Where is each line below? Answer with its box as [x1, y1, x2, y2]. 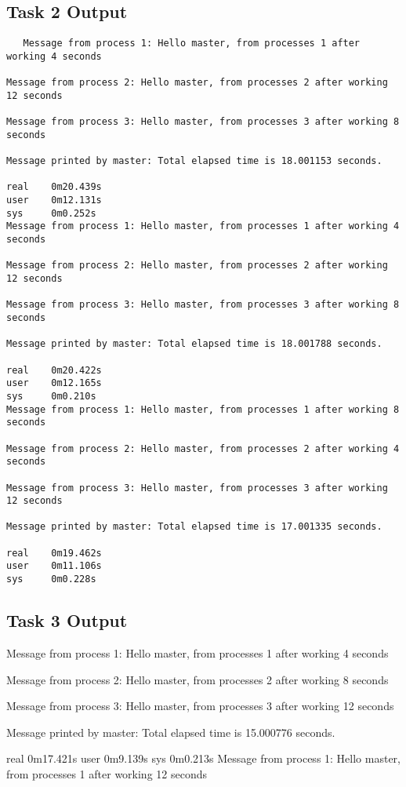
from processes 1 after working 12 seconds [6, 765, 208, 782]
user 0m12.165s [6, 377, 102, 389]
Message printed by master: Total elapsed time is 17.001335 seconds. [6, 521, 382, 533]
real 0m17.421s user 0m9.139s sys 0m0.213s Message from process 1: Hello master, [6, 750, 401, 767]
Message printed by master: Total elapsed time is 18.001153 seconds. [6, 155, 382, 167]
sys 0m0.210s [6, 390, 96, 402]
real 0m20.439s [6, 181, 102, 193]
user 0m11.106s [6, 560, 102, 572]
